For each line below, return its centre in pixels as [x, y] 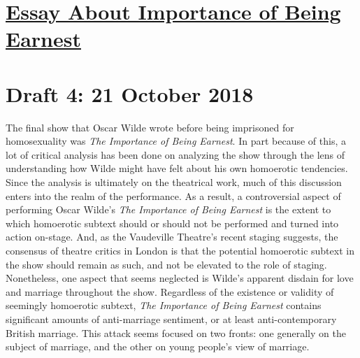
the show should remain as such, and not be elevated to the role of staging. [166, 264]
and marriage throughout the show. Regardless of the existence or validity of [170, 291]
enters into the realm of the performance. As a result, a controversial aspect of [173, 195]
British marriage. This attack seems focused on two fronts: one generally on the [176, 332]
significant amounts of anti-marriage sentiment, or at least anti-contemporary [171, 319]
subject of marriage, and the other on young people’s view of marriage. [158, 346]
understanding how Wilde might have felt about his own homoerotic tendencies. [177, 168]
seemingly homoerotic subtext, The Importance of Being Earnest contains [164, 305]
